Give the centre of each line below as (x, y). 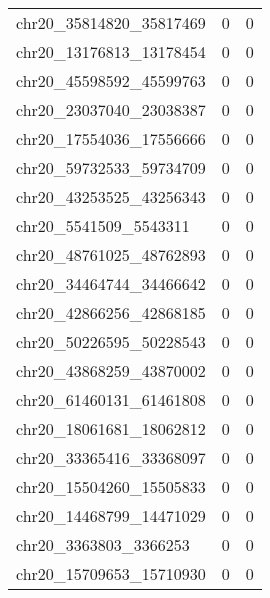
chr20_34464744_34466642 (111, 283)
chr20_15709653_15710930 (111, 573)
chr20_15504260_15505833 (111, 486)
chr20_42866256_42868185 (111, 312)
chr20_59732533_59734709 (111, 167)
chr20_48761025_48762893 (111, 254)
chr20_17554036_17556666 (111, 138)
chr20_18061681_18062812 (111, 428)
